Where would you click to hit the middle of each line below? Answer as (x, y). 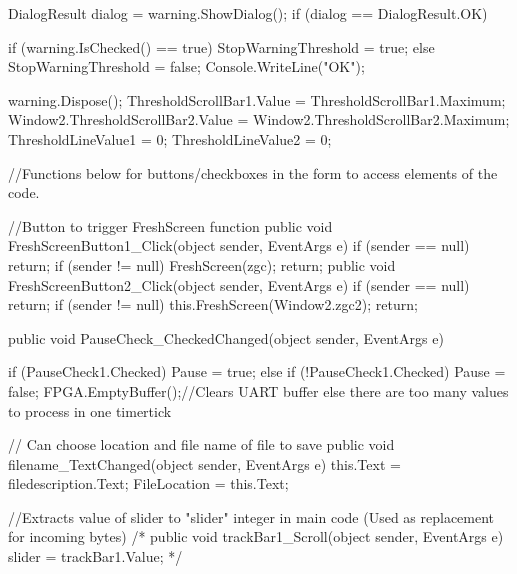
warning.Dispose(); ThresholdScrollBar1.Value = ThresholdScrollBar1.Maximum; (257, 99)
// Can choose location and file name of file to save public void (201, 444)
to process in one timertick (90, 410)
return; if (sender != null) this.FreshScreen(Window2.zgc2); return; (213, 304)
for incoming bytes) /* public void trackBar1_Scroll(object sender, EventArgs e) (256, 536)
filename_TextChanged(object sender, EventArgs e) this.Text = (204, 463)
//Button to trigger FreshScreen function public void (170, 225)
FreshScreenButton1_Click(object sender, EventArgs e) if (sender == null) (239, 245)
